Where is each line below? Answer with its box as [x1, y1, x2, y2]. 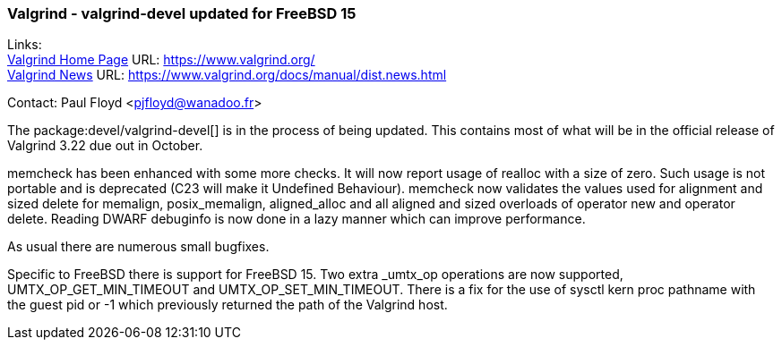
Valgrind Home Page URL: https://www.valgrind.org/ [7, 52, 315, 68]
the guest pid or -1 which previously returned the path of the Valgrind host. [7, 297, 448, 313]
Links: [7, 37, 42, 53]
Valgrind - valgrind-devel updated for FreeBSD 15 [7, 4, 357, 22]
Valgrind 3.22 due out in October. [7, 138, 203, 154]
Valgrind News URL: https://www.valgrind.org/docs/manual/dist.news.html [7, 67, 447, 83]
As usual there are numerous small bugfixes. [7, 239, 270, 255]
